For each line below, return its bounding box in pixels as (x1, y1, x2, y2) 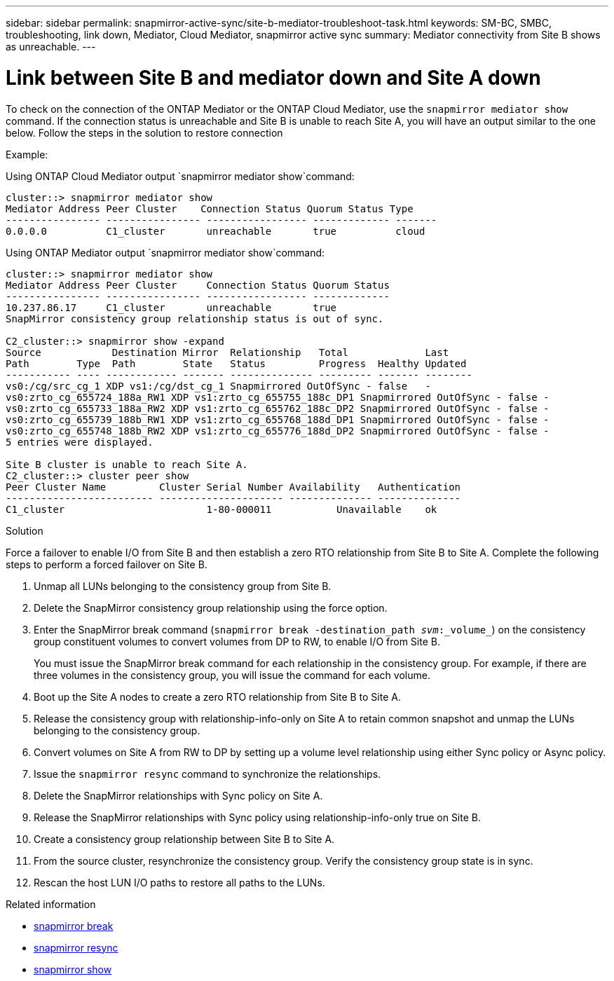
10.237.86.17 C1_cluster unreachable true (6, 301, 337, 313)
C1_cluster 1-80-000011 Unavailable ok (6, 503, 437, 515)
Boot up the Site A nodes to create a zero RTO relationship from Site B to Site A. (34, 690, 401, 703)
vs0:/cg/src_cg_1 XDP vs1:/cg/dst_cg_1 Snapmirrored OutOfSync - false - (6, 380, 431, 392)
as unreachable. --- (6, 41, 96, 53)
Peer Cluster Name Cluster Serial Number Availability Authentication (6, 481, 461, 493)
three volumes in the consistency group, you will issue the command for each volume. (34, 668, 430, 681)
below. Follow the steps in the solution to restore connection (6, 126, 283, 139)
